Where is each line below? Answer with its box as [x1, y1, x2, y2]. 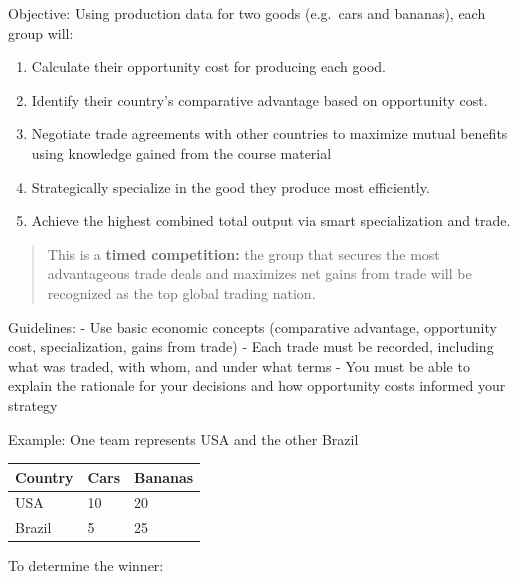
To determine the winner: [8, 555, 164, 576]
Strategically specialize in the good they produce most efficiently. [31, 176, 430, 197]
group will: [8, 22, 74, 43]
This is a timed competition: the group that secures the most [47, 243, 440, 264]
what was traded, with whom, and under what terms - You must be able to [8, 355, 470, 376]
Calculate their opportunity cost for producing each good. [31, 56, 386, 77]
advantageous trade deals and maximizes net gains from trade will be [47, 263, 472, 284]
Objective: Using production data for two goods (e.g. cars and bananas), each [8, 3, 486, 23]
